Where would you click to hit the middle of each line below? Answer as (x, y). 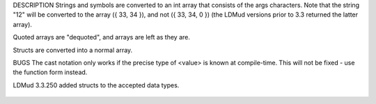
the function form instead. (50, 72)
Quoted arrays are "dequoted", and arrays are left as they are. (102, 37)
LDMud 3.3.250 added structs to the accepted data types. (96, 85)
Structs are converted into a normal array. (73, 50)
